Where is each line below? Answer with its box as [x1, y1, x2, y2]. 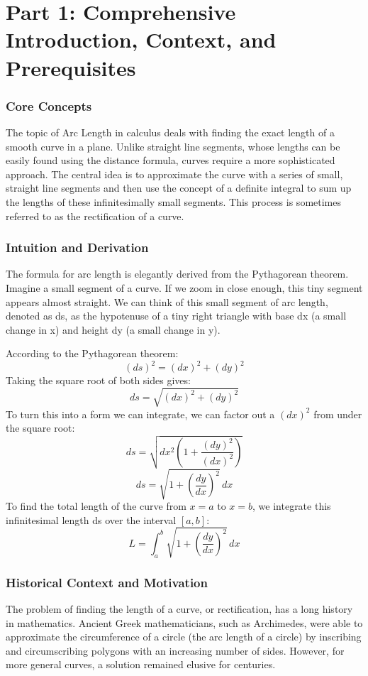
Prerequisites [6, 53, 136, 82]
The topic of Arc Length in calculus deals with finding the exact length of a [6, 124, 335, 139]
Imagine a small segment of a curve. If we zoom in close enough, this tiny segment [6, 280, 363, 295]
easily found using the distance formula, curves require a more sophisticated [6, 153, 335, 168]
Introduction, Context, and [6, 25, 277, 54]
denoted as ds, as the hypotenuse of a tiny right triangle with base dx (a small [6, 308, 347, 323]
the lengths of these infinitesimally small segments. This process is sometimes [6, 194, 341, 209]
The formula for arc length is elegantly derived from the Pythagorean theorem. [6, 266, 349, 281]
